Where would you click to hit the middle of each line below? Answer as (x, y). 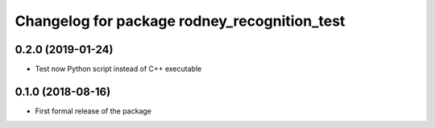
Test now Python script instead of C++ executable (118, 69)
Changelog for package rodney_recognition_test (180, 21)
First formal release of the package (93, 111)
